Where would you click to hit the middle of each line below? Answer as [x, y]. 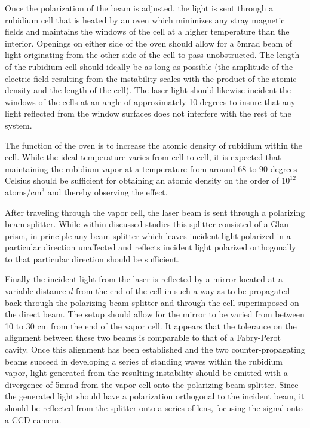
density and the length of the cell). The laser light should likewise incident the [148, 90]
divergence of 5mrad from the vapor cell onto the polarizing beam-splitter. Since [152, 384]
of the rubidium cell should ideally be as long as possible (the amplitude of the [149, 66]
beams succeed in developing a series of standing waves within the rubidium [144, 361]
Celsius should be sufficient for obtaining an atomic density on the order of [142, 180]
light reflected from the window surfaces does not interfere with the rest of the [148, 113]
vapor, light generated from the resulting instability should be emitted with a [146, 373]
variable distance [36, 291]
